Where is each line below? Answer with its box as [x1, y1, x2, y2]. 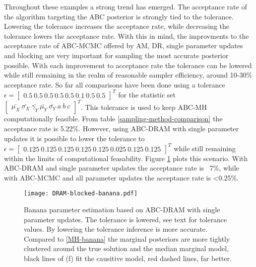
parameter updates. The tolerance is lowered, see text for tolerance [24, 214, 227, 224]
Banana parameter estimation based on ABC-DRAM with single [24, 204, 220, 215]
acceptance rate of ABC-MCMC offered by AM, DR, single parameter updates [4, 40, 243, 51]
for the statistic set [118, 89, 176, 99]
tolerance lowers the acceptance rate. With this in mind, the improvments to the [4, 30, 249, 41]
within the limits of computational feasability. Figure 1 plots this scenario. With [4, 153, 248, 163]
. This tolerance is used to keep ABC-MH [80, 101, 207, 112]
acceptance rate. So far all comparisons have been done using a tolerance [4, 79, 225, 89]
